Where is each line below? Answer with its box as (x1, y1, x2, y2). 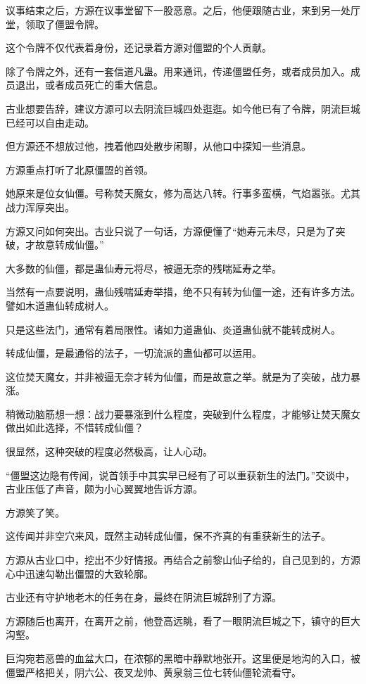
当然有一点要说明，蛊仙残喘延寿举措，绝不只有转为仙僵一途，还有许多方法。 (6, 284, 360, 299)
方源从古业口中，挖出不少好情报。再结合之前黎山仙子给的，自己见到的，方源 (6, 552, 360, 567)
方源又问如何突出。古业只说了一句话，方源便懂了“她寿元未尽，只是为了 (6, 223, 336, 238)
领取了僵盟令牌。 (25, 16, 104, 31)
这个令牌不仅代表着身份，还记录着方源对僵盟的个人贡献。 (6, 40, 272, 55)
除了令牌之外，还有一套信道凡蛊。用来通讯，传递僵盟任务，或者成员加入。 (6, 63, 351, 78)
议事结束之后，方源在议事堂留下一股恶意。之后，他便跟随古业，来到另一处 (6, 3, 351, 17)
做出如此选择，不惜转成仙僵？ (6, 420, 144, 435)
